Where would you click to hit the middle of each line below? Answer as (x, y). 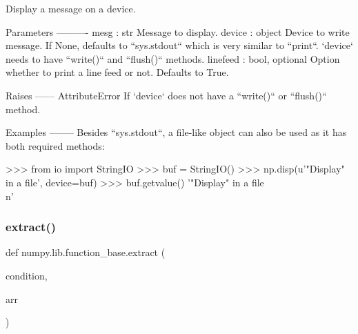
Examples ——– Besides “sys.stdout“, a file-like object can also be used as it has (176, 132)
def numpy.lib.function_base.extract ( (86, 252)
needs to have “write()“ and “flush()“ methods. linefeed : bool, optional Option (173, 58)
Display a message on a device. (71, 8)
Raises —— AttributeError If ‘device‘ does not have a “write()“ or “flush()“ (166, 95)
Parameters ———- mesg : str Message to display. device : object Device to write (178, 31)
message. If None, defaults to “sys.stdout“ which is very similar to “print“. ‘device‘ (179, 45)
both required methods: (55, 145)
